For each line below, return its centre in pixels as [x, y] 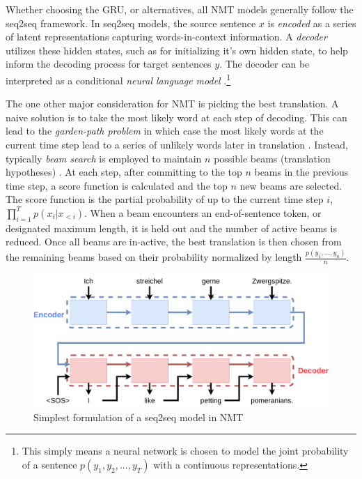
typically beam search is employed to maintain [104, 158]
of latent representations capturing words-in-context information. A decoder [166, 37]
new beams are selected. [291, 185]
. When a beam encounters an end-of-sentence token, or [203, 212]
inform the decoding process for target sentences [109, 64]
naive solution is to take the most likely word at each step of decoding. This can [176, 117]
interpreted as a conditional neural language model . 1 [118, 79]
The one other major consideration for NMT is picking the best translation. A [172, 104]
